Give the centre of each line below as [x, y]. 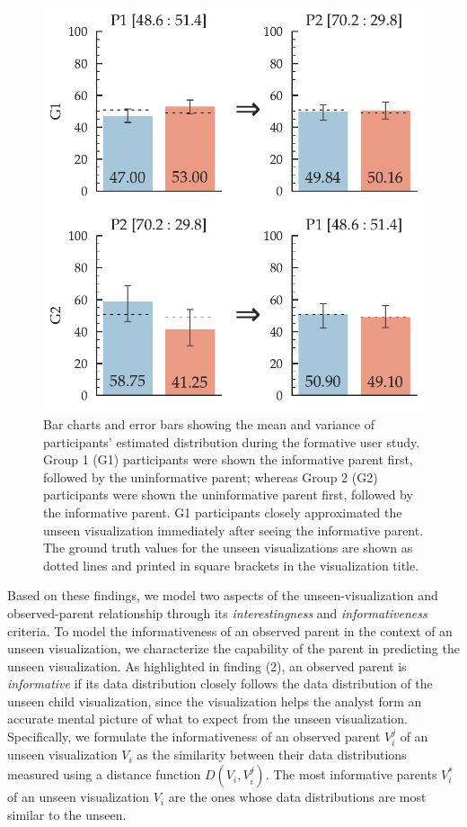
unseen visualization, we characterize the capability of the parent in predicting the [233, 648]
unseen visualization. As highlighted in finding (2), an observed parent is [207, 665]
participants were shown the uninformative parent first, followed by [228, 494]
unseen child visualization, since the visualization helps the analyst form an [215, 701]
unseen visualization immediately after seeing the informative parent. [233, 530]
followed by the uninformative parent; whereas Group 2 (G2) [211, 476]
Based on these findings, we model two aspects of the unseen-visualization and [223, 595]
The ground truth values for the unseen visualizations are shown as [228, 548]
